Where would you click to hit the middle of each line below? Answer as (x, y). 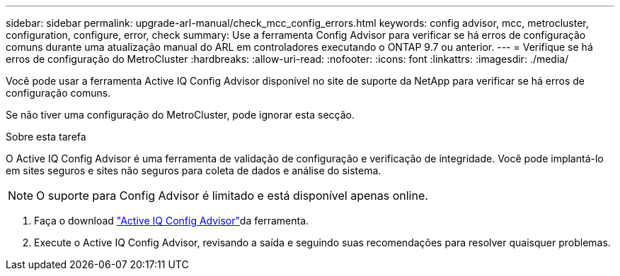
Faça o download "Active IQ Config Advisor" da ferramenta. (172, 221)
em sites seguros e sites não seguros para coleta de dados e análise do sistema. (194, 170)
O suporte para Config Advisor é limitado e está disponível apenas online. (232, 196)
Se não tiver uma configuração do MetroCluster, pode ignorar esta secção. (180, 115)
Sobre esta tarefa (46, 137)
